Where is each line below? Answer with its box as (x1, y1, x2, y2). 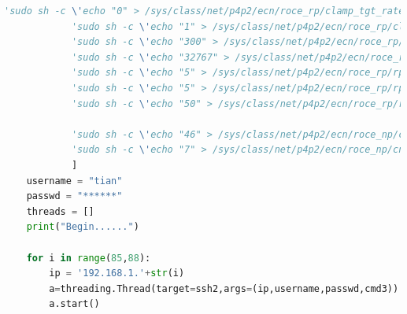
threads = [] (26, 205, 94, 217)
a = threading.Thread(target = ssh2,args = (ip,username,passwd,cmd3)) (49, 283, 399, 294)
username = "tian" (26, 175, 123, 187)
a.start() (49, 298, 100, 310)
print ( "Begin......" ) (26, 221, 139, 233)
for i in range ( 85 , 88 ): (26, 252, 151, 264)
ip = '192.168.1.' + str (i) (49, 268, 185, 279)
